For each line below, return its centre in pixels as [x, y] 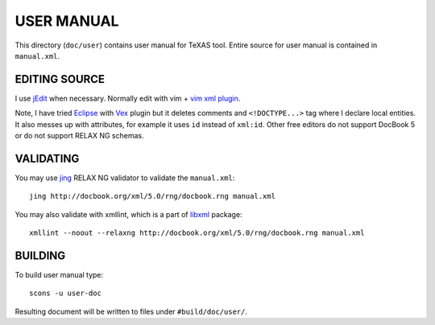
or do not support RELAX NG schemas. [79, 136]
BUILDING [40, 255]
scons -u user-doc [66, 293]
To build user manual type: [59, 275]
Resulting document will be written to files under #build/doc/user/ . [131, 311]
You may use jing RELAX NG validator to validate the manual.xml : [125, 178]
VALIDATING [47, 158]
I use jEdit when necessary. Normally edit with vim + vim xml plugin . [128, 98]
